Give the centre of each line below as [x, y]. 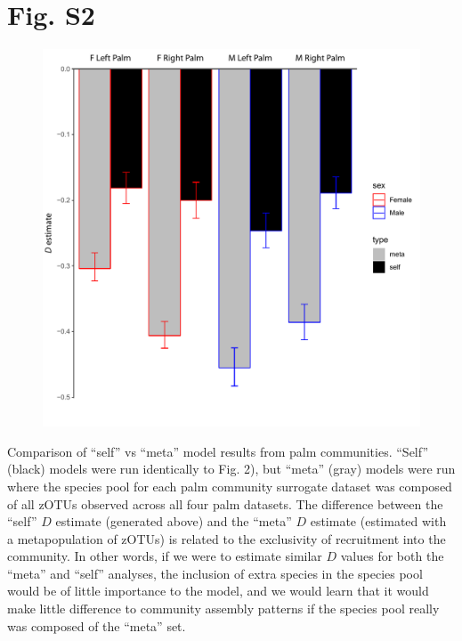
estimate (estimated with [378, 521]
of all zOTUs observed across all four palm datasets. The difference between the [225, 503]
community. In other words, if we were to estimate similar [165, 556]
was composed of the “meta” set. [97, 625]
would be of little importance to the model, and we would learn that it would [218, 591]
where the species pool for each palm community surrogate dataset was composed [230, 486]
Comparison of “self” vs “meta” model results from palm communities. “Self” [218, 451]
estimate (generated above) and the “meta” [174, 521]
